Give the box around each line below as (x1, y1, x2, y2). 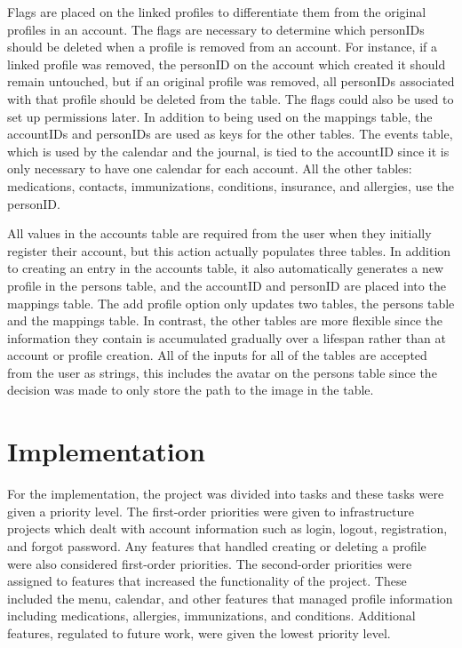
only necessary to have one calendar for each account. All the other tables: (7, 159, 412, 178)
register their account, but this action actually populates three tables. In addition (7, 241, 451, 260)
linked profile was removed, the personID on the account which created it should (7, 54, 446, 73)
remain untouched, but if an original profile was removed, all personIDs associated (7, 72, 455, 91)
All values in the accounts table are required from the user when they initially (7, 224, 432, 243)
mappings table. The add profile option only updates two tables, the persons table (7, 293, 455, 312)
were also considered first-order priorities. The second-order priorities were (7, 554, 412, 572)
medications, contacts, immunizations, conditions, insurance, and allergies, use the (7, 176, 455, 195)
